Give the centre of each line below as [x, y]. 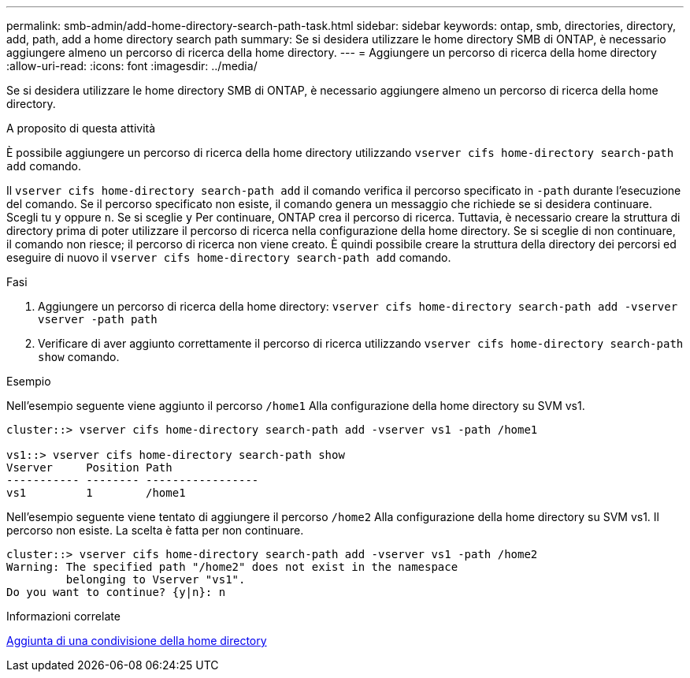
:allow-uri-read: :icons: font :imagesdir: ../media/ [132, 66]
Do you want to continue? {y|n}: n [116, 592]
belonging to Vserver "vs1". [156, 579]
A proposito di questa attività [81, 128]
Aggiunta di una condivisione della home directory [137, 641]
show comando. [79, 357]
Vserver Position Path [89, 468]
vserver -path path [98, 319]
